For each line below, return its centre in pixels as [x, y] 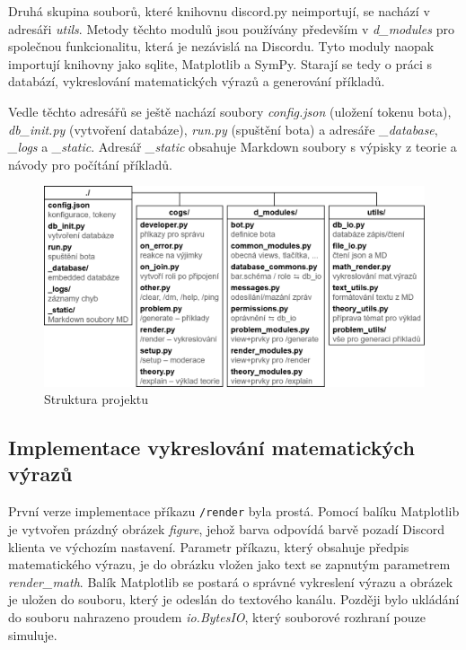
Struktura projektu [97, 399]
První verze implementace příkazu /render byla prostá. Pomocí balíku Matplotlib [234, 511]
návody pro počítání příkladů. [90, 164]
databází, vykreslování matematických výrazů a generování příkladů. [197, 81]
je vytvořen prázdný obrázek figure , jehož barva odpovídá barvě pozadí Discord [226, 528]
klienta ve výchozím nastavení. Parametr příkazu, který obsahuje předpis [209, 546]
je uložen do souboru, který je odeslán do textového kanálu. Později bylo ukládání [234, 599]
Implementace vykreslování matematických [211, 448]
